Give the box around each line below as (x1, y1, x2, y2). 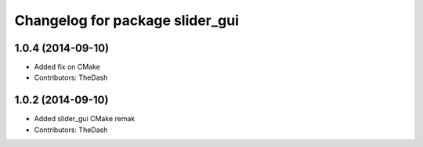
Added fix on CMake (34, 63, 101, 72)
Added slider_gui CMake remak (34, 114, 136, 124)
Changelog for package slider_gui (14, 12, 239, 29)
